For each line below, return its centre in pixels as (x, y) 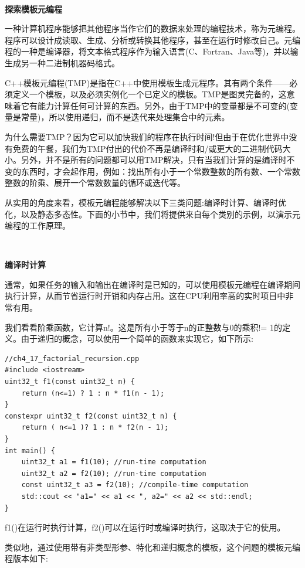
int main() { (30, 450)
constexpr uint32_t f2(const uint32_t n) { (91, 416)
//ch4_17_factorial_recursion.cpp (72, 358)
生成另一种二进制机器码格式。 (62, 62)
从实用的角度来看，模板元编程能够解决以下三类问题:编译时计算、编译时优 (145, 202)
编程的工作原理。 (38, 225)
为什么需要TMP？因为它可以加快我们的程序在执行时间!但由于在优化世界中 (147, 136)
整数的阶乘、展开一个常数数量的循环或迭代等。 (95, 183)
